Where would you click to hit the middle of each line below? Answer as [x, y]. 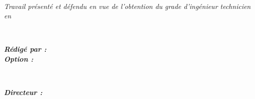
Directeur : [23, 92]
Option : [19, 58]
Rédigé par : [25, 49]
